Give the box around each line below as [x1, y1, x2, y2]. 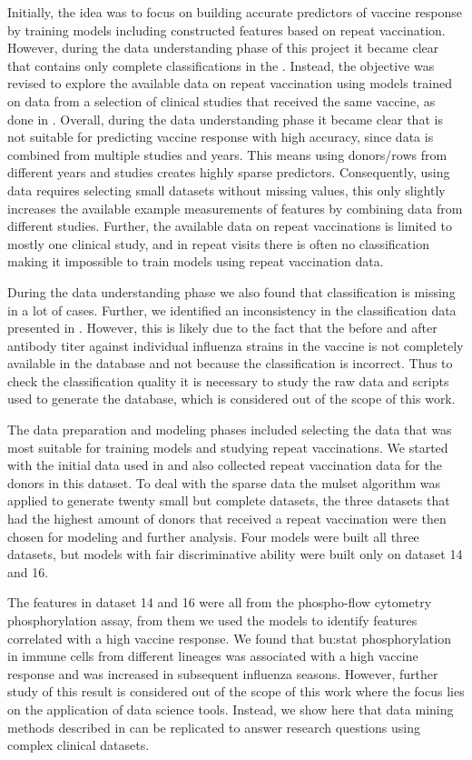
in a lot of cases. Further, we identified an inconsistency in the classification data [7, 300, 457, 319]
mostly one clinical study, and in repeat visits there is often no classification [7, 234, 429, 253]
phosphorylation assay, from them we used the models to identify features [7, 611, 418, 629]
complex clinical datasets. [7, 735, 150, 755]
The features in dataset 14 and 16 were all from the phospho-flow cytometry [7, 593, 432, 612]
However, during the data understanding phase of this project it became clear [7, 38, 439, 57]
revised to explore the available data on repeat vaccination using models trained [7, 74, 452, 93]
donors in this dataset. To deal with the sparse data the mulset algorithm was [7, 473, 441, 492]
